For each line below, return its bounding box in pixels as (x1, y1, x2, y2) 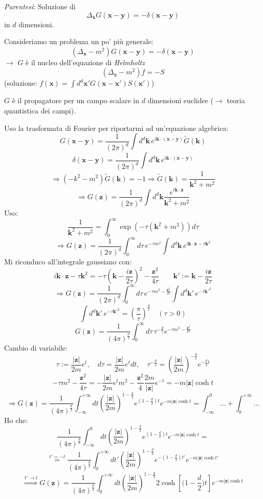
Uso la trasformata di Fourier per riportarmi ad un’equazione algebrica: (4, 122, 229, 133)
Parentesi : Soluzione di (4, 1, 76, 11)
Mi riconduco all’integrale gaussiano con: (4, 256, 132, 267)
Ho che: (4, 414, 28, 425)
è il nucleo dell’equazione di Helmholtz (26, 56, 145, 67)
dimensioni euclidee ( (147, 95, 214, 106)
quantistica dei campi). (4, 105, 76, 116)
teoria (227, 95, 245, 106)
